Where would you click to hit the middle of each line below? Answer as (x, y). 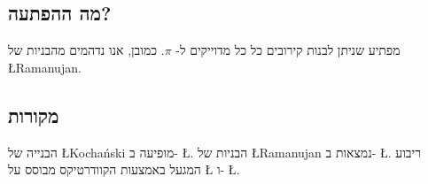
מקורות (34, 115)
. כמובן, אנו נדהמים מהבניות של (86, 50)
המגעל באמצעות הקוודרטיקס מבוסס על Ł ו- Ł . (124, 169)
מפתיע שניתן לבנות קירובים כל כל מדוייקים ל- (288, 50)
